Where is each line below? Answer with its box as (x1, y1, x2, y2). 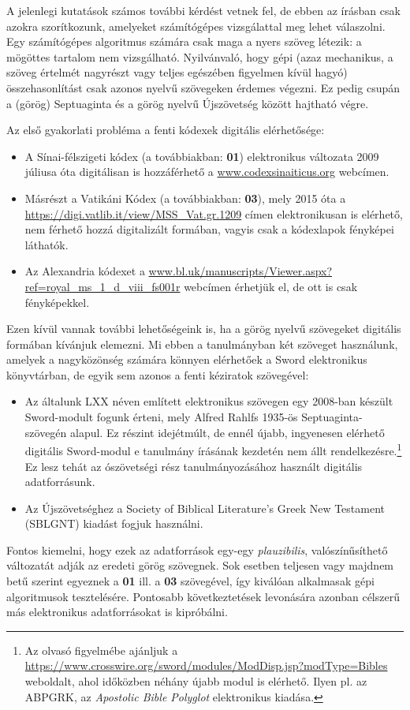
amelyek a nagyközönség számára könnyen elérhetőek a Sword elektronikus (6, 351, 367, 368)
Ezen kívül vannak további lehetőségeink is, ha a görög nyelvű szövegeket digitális (6, 320, 401, 337)
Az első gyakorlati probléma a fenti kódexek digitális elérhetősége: (6, 121, 325, 138)
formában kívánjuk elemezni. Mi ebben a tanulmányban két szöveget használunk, (6, 335, 398, 352)
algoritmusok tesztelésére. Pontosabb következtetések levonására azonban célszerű (6, 588, 400, 604)
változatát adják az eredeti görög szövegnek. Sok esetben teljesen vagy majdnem (6, 557, 394, 574)
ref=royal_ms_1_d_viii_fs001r (24, 278, 181, 294)
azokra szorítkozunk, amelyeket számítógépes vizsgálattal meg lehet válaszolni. (6, 17, 386, 34)
